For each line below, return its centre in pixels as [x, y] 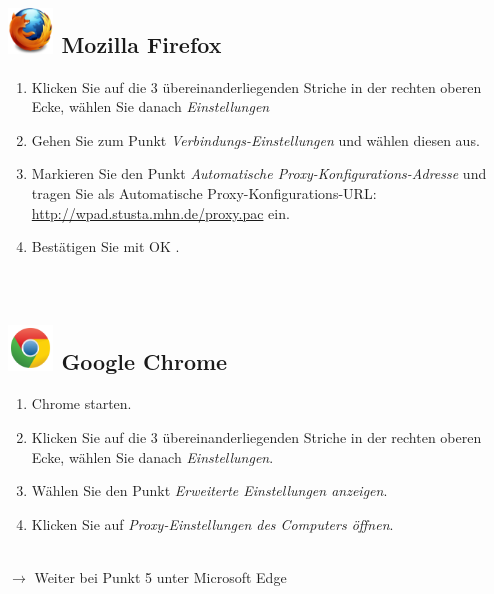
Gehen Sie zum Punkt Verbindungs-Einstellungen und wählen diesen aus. [255, 139]
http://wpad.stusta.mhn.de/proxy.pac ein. [160, 212]
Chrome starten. [81, 403]
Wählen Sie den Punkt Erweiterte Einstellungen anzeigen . [209, 490]
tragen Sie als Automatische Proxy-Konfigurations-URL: [204, 192]
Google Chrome [144, 361]
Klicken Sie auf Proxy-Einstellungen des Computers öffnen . [212, 523]
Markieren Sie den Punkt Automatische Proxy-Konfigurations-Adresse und [259, 173]
